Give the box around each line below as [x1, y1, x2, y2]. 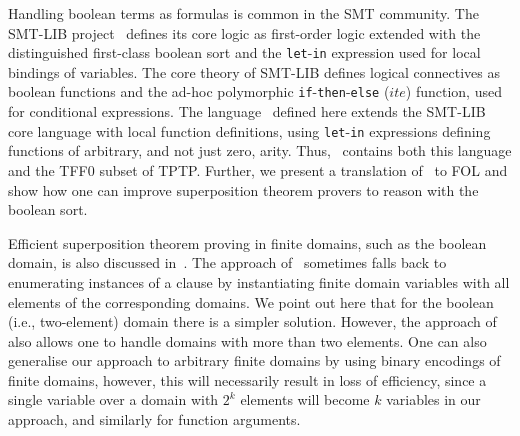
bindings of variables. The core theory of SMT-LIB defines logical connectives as [8, 61, 501, 82]
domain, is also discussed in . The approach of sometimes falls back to [8, 252, 447, 273]
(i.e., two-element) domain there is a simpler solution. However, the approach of [8, 311, 497, 332]
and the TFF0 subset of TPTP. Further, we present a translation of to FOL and [8, 159, 508, 180]
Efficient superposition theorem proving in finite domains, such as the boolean [8, 232, 487, 253]
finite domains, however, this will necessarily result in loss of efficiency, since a [8, 369, 487, 390]
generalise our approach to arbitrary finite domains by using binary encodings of [8, 350, 501, 371]
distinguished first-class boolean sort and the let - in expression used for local [8, 42, 481, 63]
